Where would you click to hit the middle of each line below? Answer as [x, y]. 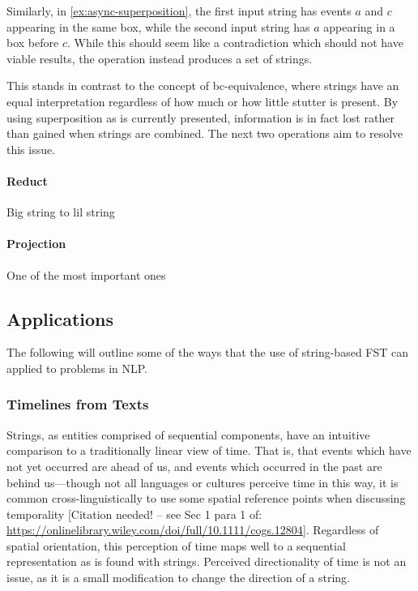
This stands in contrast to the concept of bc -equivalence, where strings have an [203, 86]
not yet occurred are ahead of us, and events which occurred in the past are [194, 466]
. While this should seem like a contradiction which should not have [235, 43]
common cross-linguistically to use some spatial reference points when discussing [206, 498]
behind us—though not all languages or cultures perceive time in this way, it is [203, 482]
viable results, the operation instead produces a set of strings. [160, 58]
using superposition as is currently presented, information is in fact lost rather [200, 117]
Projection [36, 244]
